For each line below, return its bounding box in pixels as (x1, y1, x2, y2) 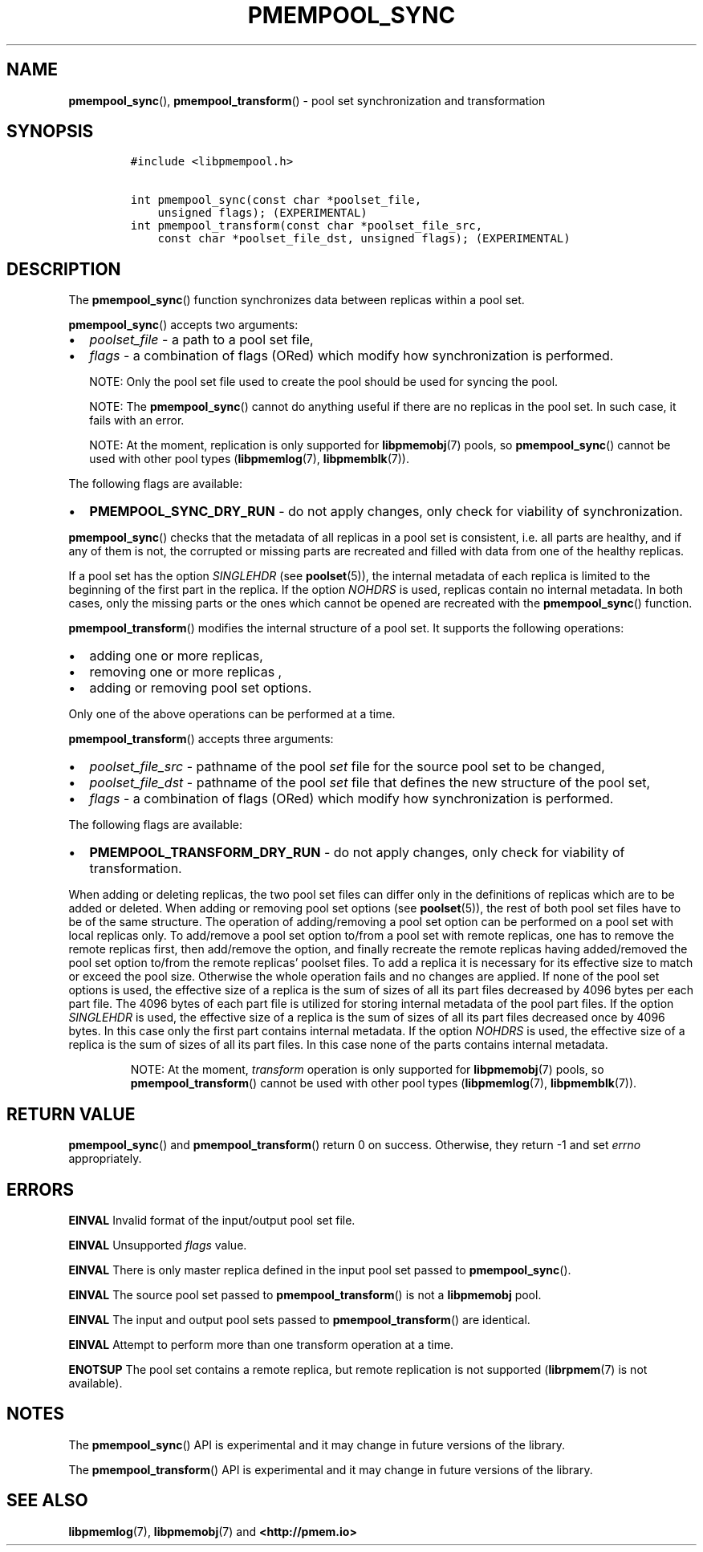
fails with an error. (89, 413, 185, 428)
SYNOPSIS (6, 121, 94, 142)
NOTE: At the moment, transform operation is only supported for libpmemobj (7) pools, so (130, 1062, 604, 1077)
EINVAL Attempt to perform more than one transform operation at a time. (68, 1337, 454, 1351)
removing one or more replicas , (89, 664, 282, 681)
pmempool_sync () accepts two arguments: (68, 318, 299, 332)
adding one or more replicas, (89, 648, 263, 664)
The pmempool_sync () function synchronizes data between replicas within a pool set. (68, 293, 525, 307)
